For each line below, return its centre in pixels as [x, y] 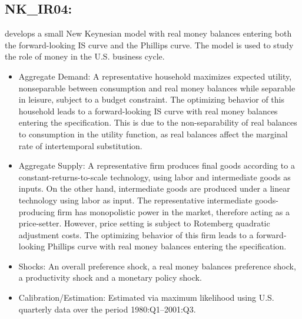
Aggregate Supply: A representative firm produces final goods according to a [157, 165]
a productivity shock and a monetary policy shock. [110, 277]
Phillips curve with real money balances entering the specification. [167, 246]
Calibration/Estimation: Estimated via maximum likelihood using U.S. [146, 297]
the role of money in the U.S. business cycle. [85, 56]
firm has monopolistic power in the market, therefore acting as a [173, 211]
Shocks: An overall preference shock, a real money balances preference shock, [157, 266]
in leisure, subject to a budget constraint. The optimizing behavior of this [151, 99]
